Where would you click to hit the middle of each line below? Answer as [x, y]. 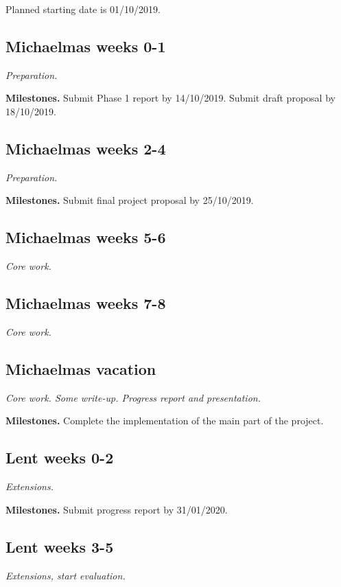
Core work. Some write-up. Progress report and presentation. [133, 397]
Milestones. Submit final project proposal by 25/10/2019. [130, 200]
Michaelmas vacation [81, 368]
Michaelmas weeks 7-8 [86, 303]
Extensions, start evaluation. [66, 575]
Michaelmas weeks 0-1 [86, 46]
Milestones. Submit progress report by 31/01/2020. [117, 509]
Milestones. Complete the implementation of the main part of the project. [165, 421]
